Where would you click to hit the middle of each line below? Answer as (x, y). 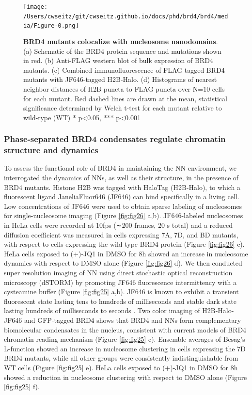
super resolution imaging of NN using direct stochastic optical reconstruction (118, 272)
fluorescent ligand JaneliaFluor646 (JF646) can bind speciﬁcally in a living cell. (122, 197)
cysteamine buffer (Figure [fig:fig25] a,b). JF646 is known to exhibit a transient (121, 292)
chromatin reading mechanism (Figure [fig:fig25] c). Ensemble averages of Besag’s (125, 339)
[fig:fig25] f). (22, 387)
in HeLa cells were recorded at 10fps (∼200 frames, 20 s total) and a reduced (118, 225)
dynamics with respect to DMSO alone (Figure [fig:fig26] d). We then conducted (123, 263)
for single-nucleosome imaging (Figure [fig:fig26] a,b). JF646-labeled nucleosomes (124, 215)
